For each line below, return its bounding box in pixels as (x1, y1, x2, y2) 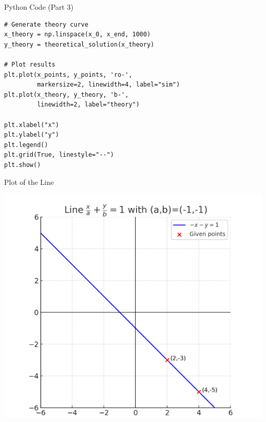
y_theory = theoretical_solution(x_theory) (4, 40, 154, 48)
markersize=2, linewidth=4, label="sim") (37, 81, 180, 89)
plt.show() (4, 161, 41, 168)
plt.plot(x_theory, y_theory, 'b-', (4, 91, 129, 98)
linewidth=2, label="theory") (37, 101, 140, 109)
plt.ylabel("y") (4, 131, 59, 139)
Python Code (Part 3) (4, 2, 74, 12)
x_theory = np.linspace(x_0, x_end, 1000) (4, 31, 151, 38)
